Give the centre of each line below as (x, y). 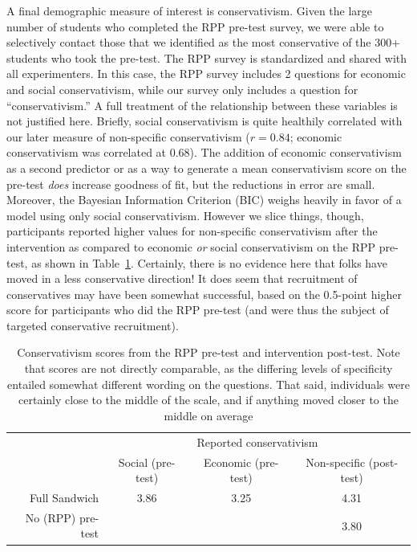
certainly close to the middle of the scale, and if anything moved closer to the (208, 400)
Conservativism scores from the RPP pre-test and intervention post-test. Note (208, 352)
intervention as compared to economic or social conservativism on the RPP (191, 246)
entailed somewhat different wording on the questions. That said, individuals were (208, 384)
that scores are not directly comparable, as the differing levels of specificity (208, 368)
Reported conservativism (257, 442)
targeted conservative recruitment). (93, 325)
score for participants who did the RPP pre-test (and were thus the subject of (198, 310)
